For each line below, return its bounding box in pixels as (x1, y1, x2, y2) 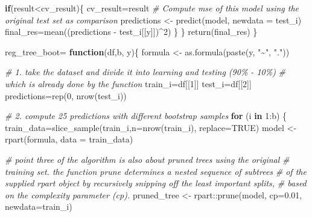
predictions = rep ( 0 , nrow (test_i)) (5, 89, 127, 102)
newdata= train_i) (5, 200, 72, 213)
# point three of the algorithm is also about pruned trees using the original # (5, 153, 290, 165)
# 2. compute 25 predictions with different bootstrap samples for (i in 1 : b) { (5, 109, 287, 122)
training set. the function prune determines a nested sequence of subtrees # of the (5, 165, 307, 177)
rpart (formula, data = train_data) (5, 133, 133, 145)
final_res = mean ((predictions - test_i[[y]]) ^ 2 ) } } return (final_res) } (5, 25, 258, 38)
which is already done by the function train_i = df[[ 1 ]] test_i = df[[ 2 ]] (5, 77, 252, 90)
